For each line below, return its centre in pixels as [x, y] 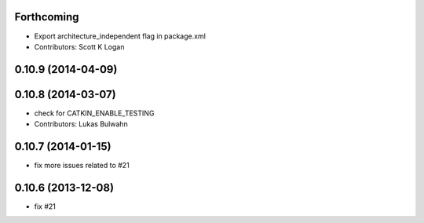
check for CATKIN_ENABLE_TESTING [94, 113]
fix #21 [45, 207]
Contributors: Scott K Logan [79, 46]
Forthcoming [47, 17]
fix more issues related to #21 [82, 166]
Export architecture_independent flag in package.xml [120, 36]
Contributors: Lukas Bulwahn [81, 124]
